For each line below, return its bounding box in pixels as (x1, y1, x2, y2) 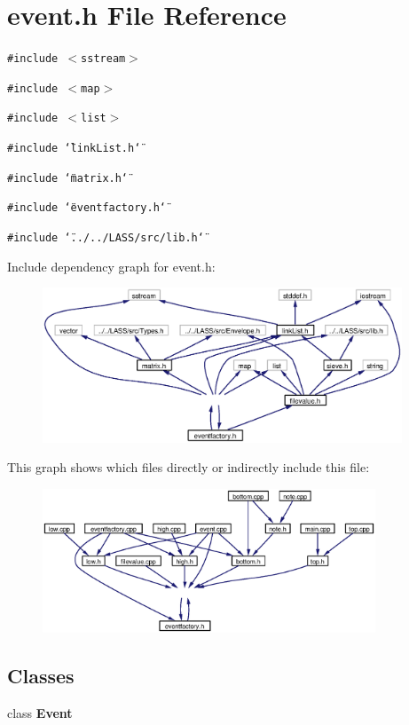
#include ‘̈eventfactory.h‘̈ (7, 201, 166, 215)
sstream (81, 52, 126, 66)
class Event (7, 703, 73, 721)
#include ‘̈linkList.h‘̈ (7, 142, 141, 155)
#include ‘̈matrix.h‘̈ (7, 171, 129, 185)
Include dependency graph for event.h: (7, 256, 216, 275)
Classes (7, 661, 75, 689)
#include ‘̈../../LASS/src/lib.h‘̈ (7, 232, 204, 245)
